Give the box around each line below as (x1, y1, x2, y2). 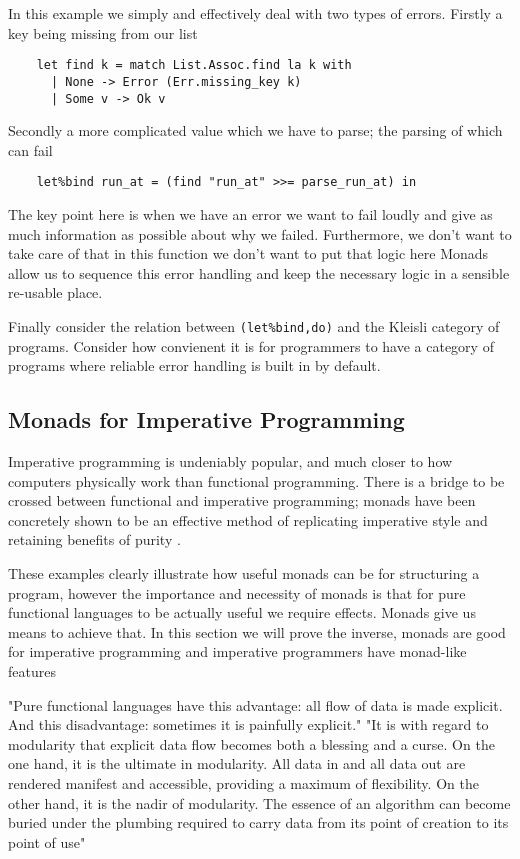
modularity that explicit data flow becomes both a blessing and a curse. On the (8, 733, 495, 754)
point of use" (8, 831, 86, 852)
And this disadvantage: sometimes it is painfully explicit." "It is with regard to (8, 714, 489, 735)
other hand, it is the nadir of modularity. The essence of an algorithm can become (8, 792, 511, 813)
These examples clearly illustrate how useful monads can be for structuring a (8, 562, 480, 583)
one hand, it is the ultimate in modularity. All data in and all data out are (8, 753, 466, 774)
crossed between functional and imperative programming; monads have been (8, 490, 476, 511)
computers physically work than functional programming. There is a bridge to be (8, 470, 505, 491)
